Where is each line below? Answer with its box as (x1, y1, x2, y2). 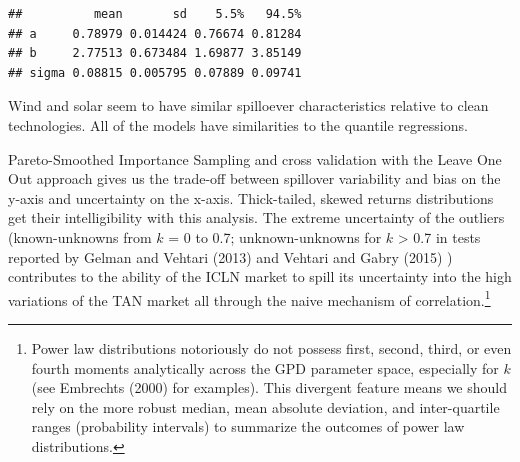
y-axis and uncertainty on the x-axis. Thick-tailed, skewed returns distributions (8, 187, 494, 208)
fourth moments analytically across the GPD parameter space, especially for (31, 357, 499, 378)
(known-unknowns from (8, 226, 152, 247)
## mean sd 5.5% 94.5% (8, 7, 302, 21)
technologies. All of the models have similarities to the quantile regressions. (8, 114, 468, 135)
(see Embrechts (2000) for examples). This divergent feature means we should (31, 377, 507, 398)
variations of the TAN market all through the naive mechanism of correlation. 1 (8, 286, 491, 310)
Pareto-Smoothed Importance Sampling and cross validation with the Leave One (8, 148, 502, 169)
